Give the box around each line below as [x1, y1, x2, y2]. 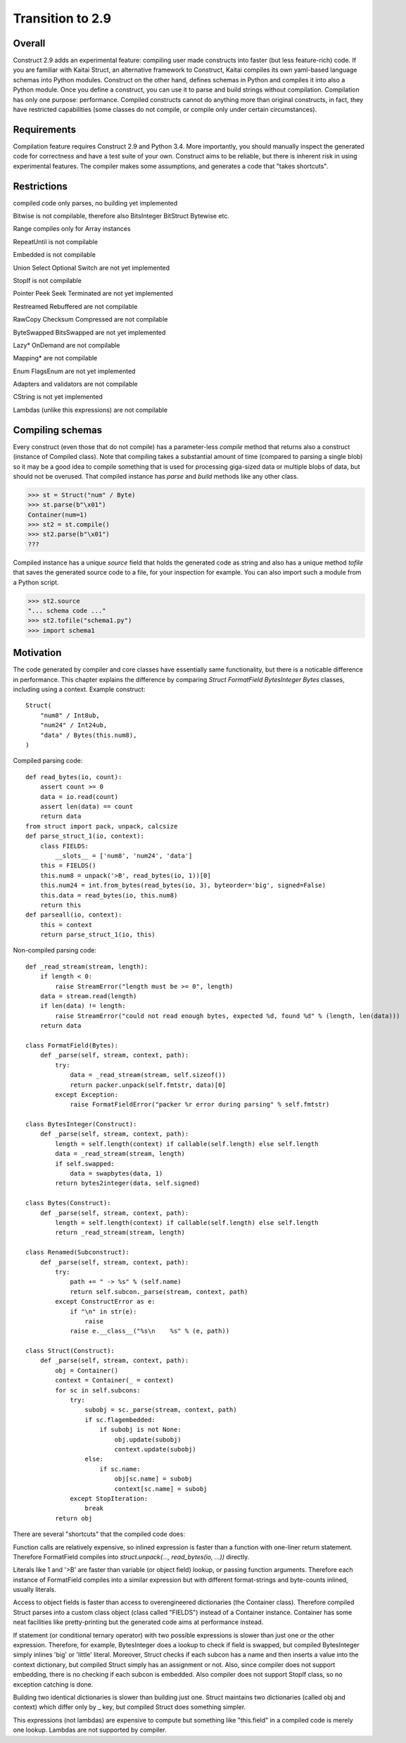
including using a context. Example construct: [13, 685, 146, 693]
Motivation [13, 647, 62, 659]
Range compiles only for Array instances [13, 225, 131, 233]
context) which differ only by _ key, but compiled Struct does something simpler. [13, 1703, 246, 1711]
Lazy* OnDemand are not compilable [13, 341, 120, 349]
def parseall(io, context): [25, 911, 122, 919]
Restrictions [13, 180, 68, 192]
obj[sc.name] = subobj [114, 1475, 193, 1483]
